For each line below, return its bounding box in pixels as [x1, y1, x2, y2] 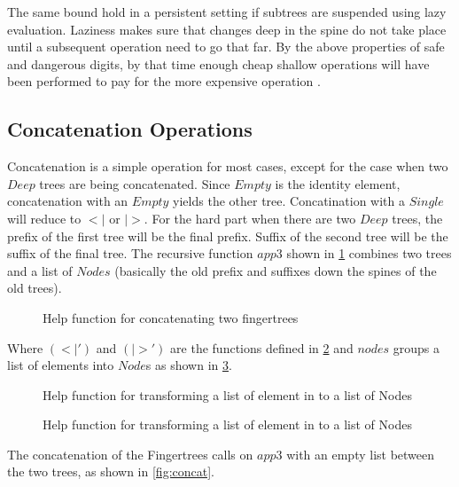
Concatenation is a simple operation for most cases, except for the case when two [7, 157, 448, 176]
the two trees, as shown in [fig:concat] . [7, 462, 214, 481]
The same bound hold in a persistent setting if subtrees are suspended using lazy [7, 3, 447, 20]
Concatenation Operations [7, 115, 253, 143]
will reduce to [7, 208, 82, 227]
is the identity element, [275, 174, 401, 192]
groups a [393, 338, 440, 357]
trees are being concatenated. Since [39, 174, 230, 192]
